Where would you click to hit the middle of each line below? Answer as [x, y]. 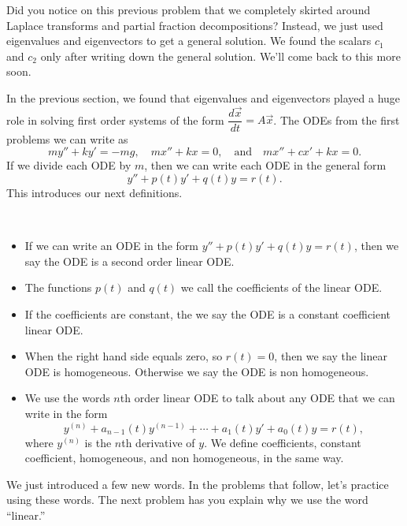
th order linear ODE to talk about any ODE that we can [257, 398]
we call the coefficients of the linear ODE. [281, 287]
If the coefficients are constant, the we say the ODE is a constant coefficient [208, 314]
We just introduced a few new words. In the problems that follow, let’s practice [198, 484]
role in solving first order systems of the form [115, 119]
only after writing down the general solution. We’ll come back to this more [220, 56]
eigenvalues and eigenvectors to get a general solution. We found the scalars [189, 41]
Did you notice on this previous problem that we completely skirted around [189, 9]
